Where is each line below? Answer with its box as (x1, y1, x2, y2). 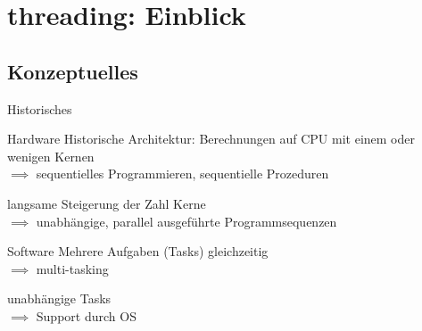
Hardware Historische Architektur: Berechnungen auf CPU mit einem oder (7, 129, 415, 148)
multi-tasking (36, 259, 109, 277)
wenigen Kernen (7, 146, 95, 165)
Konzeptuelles (7, 57, 138, 85)
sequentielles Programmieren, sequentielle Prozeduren (36, 164, 329, 183)
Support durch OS (36, 306, 137, 325)
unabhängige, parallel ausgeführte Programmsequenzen (36, 211, 337, 230)
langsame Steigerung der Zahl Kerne (7, 194, 206, 212)
